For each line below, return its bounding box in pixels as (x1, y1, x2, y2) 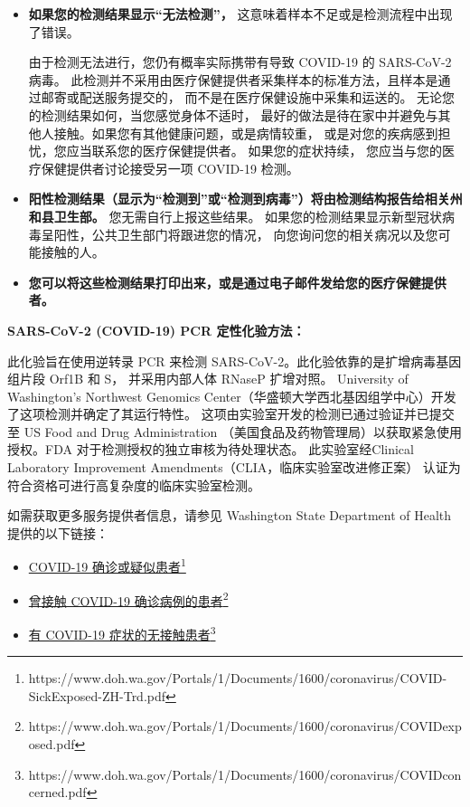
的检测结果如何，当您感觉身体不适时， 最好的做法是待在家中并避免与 (28, 105, 438, 124)
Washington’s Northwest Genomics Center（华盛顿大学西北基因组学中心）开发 (7, 386, 456, 405)
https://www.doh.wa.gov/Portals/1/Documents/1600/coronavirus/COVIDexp (28, 717, 462, 736)
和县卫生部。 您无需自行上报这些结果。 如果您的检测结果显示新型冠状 (28, 206, 443, 225)
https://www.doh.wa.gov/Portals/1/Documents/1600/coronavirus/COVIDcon (28, 764, 462, 783)
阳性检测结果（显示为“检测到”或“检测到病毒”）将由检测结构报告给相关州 (28, 189, 463, 208)
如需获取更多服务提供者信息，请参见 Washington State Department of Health (7, 506, 452, 525)
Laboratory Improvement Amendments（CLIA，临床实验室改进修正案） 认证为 (7, 458, 461, 477)
